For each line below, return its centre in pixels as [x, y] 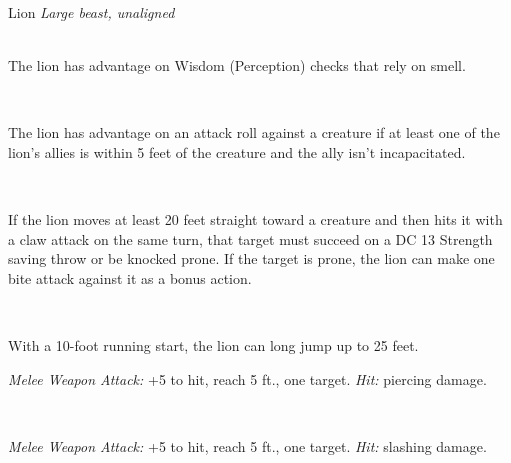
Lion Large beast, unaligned [91, 12]
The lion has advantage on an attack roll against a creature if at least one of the [254, 132]
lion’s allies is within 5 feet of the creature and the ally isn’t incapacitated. [237, 151]
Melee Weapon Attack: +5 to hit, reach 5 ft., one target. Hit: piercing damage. [247, 378]
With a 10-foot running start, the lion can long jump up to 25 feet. [213, 345]
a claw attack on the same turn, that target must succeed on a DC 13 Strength [250, 238]
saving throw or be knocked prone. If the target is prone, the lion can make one [251, 258]
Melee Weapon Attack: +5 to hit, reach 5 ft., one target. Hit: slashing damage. [247, 445]
